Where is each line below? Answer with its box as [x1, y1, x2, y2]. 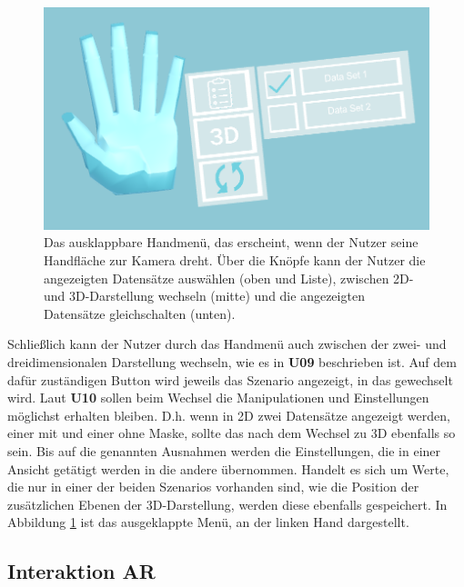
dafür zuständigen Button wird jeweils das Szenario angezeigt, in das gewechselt [7, 370, 453, 389]
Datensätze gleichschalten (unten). [44, 303, 236, 323]
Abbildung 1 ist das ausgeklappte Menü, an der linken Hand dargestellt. [7, 512, 409, 532]
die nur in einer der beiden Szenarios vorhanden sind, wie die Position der [7, 477, 419, 496]
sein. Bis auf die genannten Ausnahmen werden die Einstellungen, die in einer [7, 442, 441, 460]
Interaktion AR [7, 557, 156, 585]
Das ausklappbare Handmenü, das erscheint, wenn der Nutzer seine [44, 233, 419, 252]
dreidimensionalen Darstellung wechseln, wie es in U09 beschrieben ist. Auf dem [7, 353, 457, 372]
